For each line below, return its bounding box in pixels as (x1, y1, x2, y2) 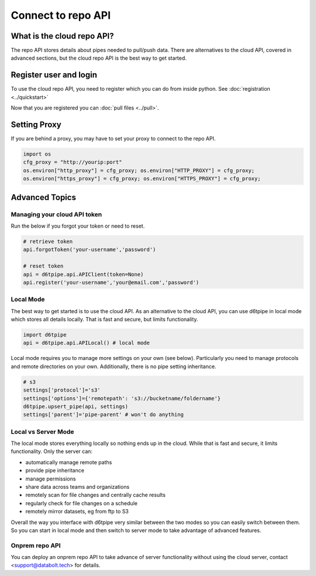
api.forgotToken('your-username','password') (23, 246, 156, 253)
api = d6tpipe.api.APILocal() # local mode (23, 340, 150, 347)
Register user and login (11, 70, 98, 80)
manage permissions (25, 475, 76, 482)
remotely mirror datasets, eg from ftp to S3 (25, 508, 129, 515)
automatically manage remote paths (25, 458, 112, 465)
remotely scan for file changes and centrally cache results (25, 492, 166, 499)
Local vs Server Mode (11, 427, 74, 436)
